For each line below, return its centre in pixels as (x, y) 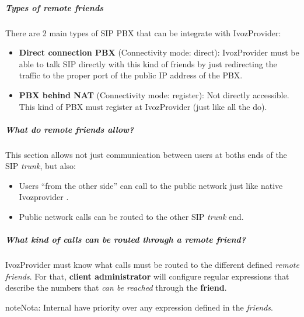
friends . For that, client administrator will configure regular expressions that (147, 276)
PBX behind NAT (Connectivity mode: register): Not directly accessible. (154, 94)
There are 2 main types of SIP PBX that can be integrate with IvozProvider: (143, 32)
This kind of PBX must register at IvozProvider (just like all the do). (143, 106)
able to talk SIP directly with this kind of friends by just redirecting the (148, 63)
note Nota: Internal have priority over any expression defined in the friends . (139, 307)
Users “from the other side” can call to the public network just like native (151, 185)
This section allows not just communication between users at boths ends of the (146, 154)
